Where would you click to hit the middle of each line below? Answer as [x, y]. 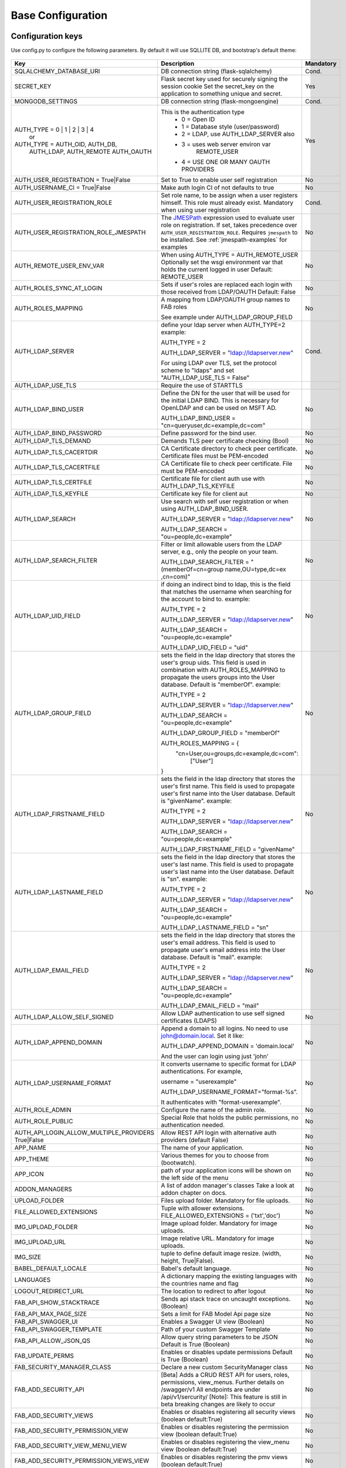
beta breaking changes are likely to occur [218, 1405]
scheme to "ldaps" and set [198, 371]
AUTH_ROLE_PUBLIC [44, 1122]
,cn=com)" [176, 577]
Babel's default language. [196, 1268]
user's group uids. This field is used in [213, 662]
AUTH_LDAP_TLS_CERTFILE [53, 483]
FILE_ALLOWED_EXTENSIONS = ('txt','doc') [221, 1216]
